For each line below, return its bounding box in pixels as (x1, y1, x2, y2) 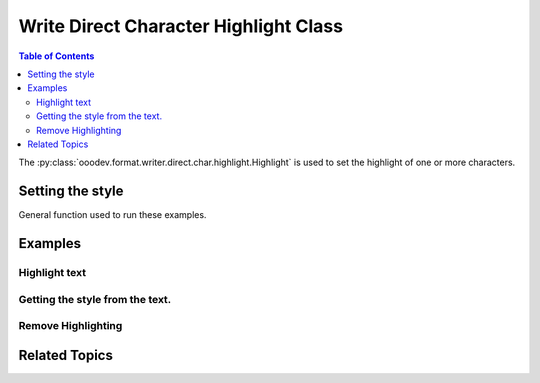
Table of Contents (18, 50, 95, 62)
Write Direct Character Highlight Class (18, 15, 344, 37)
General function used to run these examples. (18, 209, 207, 221)
